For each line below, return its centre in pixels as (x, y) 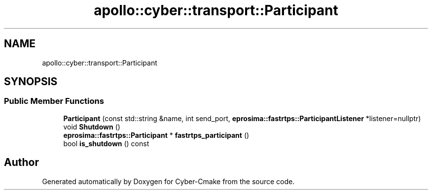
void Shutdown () (92, 127)
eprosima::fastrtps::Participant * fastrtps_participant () (156, 135)
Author (21, 162)
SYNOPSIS (31, 82)
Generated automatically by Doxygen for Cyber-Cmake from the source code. (168, 181)
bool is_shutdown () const (106, 143)
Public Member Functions (54, 101)
